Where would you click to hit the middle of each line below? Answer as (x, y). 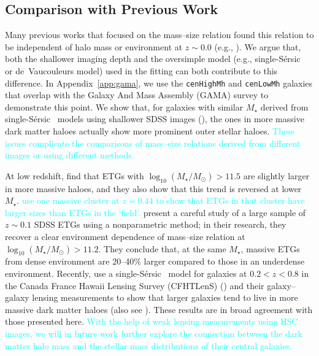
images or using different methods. (70, 155)
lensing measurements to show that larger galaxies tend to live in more (165, 297)
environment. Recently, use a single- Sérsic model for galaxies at (126, 273)
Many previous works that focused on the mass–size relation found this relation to (159, 35)
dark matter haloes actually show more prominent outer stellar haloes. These (150, 131)
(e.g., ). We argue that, (258, 46)
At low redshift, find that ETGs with (75, 175)
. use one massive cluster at (68, 200)
